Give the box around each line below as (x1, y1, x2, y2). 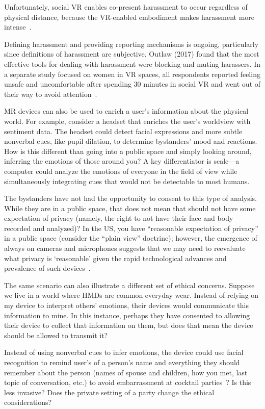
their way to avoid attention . (4, 88, 97, 99)
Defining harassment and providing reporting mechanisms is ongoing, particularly (4, 38, 259, 49)
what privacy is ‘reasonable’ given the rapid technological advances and (4, 252, 227, 263)
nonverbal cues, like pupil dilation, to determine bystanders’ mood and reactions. (4, 136, 257, 146)
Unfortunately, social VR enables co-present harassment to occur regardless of (4, 2, 248, 12)
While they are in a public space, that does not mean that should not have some (4, 202, 256, 213)
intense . (4, 21, 32, 32)
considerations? (4, 397, 52, 407)
